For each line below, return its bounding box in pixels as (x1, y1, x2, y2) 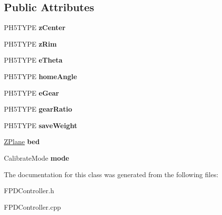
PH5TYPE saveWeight (4, 120, 77, 130)
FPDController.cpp (4, 201, 61, 212)
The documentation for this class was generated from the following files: (4, 169, 219, 179)
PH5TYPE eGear (4, 87, 59, 98)
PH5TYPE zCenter (4, 22, 66, 33)
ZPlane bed (4, 136, 40, 147)
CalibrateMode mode (4, 152, 69, 163)
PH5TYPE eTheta (4, 55, 63, 65)
